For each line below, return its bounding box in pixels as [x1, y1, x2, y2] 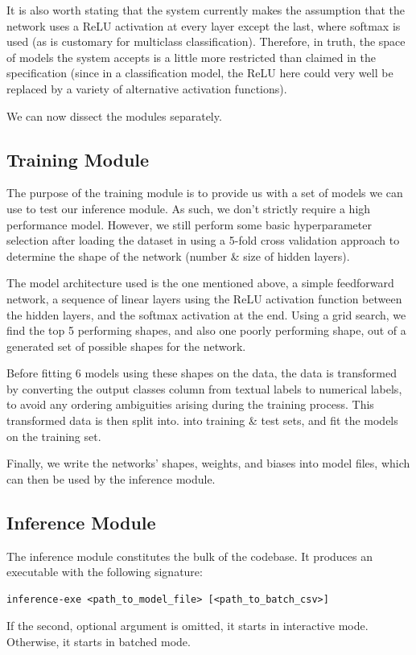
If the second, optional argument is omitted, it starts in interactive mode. [6, 617, 369, 634]
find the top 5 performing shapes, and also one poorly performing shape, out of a [6, 322, 406, 339]
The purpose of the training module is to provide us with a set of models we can [6, 184, 403, 201]
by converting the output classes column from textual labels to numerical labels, [6, 380, 402, 397]
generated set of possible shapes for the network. [6, 337, 246, 354]
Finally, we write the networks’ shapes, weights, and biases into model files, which [6, 455, 410, 472]
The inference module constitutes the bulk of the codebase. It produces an [6, 547, 373, 564]
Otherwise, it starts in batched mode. [6, 633, 191, 650]
